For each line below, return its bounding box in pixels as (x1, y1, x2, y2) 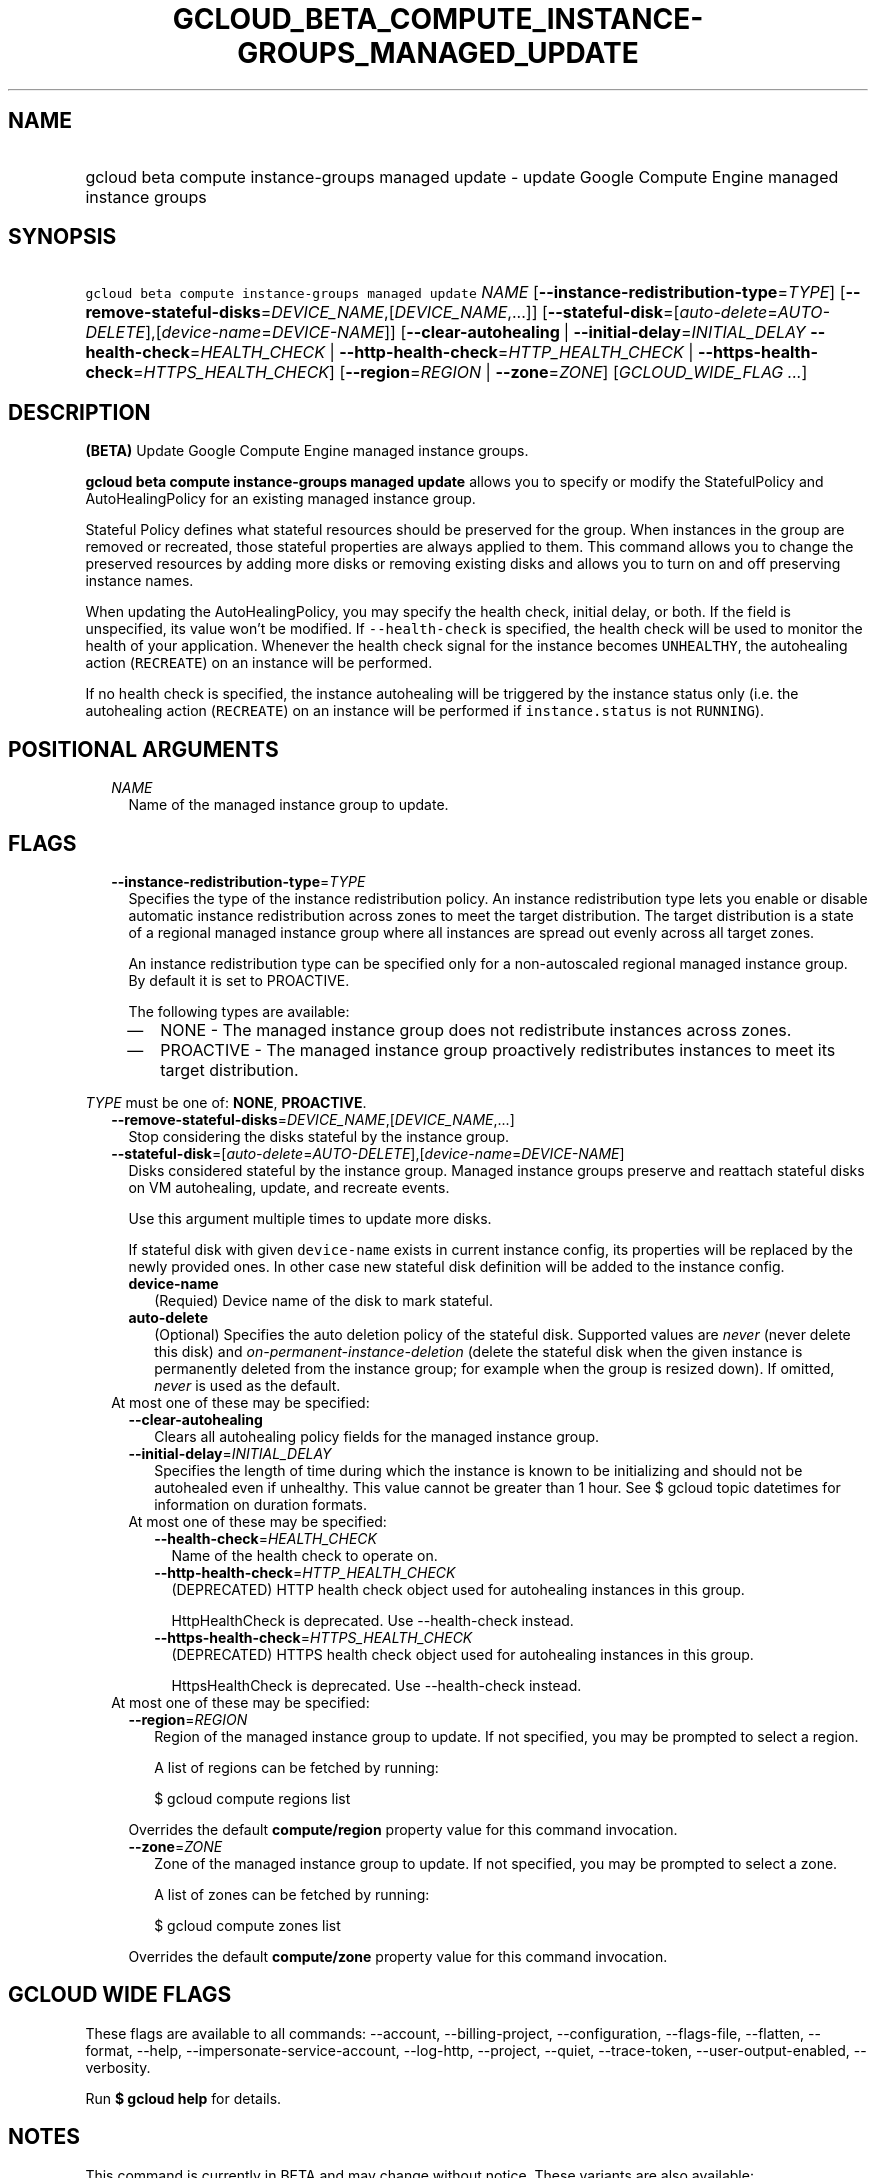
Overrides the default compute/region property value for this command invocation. (128, 1820, 678, 1838)
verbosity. (85, 2058, 151, 2076)
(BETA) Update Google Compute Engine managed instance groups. (85, 442, 529, 460)
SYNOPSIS (8, 224, 117, 250)
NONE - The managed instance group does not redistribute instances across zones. (160, 1019, 792, 1040)
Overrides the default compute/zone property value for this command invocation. (128, 1947, 668, 1965)
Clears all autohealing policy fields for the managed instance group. (154, 1427, 600, 1445)
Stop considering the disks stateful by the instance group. (128, 1127, 510, 1145)
